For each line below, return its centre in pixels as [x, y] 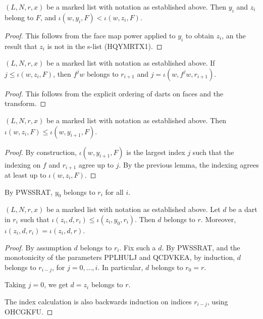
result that [21, 46]
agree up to [96, 164]
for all [114, 192]
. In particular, [120, 267]
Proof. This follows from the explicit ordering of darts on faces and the [114, 93]
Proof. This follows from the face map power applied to [90, 35]
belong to [19, 17]
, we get [56, 284]
